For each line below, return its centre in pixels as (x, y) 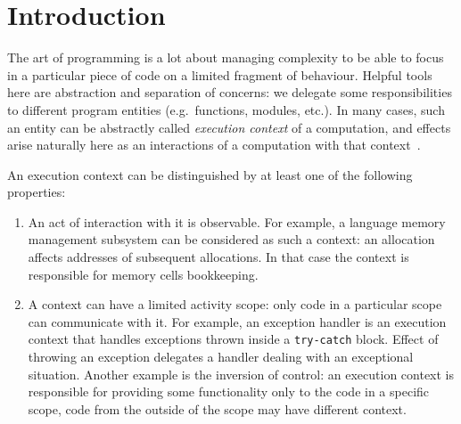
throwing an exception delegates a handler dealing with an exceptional (221, 357)
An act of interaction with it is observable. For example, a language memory (237, 221)
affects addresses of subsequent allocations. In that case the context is (218, 257)
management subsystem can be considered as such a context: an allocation (231, 239)
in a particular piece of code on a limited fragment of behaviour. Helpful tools (220, 74)
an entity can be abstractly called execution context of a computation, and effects (229, 127)
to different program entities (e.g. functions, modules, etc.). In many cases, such (226, 109)
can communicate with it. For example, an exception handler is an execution (237, 321)
